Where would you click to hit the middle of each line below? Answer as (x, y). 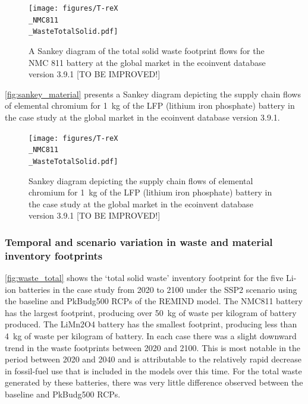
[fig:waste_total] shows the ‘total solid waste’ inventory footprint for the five (144, 278)
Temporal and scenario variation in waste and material (139, 242)
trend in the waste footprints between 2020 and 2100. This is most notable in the (153, 347)
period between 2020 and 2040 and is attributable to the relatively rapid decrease (153, 359)
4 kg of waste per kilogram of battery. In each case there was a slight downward (151, 335)
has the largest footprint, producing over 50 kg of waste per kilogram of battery (151, 312)
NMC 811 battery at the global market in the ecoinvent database (147, 62)
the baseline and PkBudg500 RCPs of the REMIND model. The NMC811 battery (154, 301)
